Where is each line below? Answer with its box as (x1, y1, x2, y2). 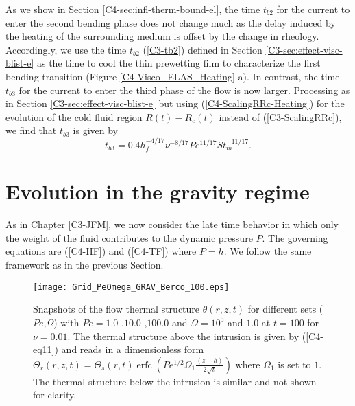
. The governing (262, 230, 328, 245)
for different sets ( (247, 302, 323, 316)
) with (53, 315, 79, 329)
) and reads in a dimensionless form (54, 342, 204, 357)
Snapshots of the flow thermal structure (33, 302, 200, 316)
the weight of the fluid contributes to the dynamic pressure (5, 230, 253, 245)
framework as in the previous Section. (5, 258, 164, 272)
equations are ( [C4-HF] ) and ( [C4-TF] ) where (5, 244, 197, 258)
